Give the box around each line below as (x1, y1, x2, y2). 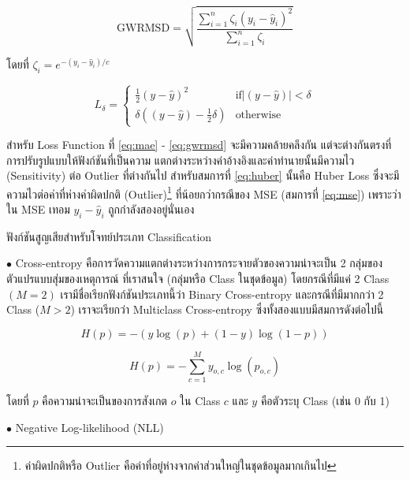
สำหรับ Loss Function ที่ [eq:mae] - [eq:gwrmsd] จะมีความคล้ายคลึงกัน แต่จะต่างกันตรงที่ (6, 136, 392, 153)
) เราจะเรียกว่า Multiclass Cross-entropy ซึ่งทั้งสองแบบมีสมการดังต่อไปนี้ (70, 301, 384, 318)
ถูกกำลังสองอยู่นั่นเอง (108, 201, 195, 218)
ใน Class (180, 392, 221, 408)
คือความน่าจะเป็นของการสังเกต (42, 392, 167, 408)
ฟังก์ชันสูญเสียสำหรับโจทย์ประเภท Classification (6, 228, 212, 244)
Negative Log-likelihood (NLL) (15, 419, 164, 435)
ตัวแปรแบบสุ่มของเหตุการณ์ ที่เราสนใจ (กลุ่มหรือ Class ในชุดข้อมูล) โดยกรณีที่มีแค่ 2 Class (6, 270, 389, 287)
